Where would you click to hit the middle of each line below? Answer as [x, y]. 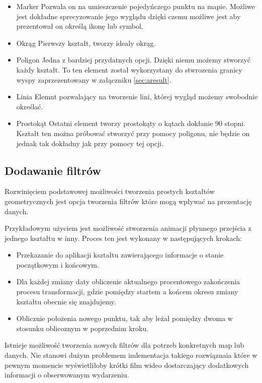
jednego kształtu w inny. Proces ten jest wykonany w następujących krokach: [123, 238]
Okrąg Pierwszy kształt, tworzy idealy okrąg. [86, 43]
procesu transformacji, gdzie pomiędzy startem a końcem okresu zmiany [127, 292]
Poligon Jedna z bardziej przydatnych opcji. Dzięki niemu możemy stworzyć [133, 60]
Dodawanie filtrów [53, 170]
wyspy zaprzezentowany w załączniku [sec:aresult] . [94, 79]
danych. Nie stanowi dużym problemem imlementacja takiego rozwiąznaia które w [131, 355]
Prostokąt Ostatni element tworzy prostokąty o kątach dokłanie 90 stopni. [131, 123]
